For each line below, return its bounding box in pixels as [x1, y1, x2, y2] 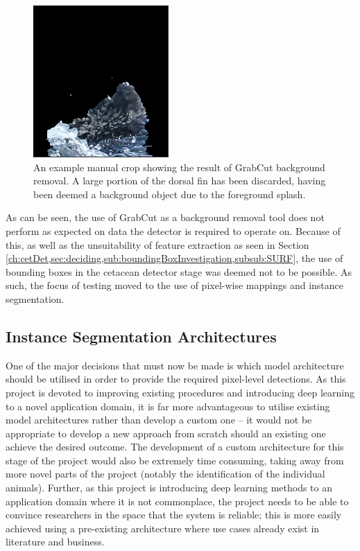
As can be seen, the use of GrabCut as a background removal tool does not [6, 210, 325, 225]
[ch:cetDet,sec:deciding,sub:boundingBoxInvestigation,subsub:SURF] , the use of [6, 251, 343, 265]
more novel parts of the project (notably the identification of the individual [6, 466, 325, 481]
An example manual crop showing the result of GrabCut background [33, 159, 325, 174]
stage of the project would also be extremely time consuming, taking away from [6, 453, 344, 467]
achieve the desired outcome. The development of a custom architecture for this [6, 439, 344, 454]
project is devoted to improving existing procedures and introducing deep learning [6, 385, 354, 399]
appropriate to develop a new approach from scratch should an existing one [6, 426, 326, 440]
